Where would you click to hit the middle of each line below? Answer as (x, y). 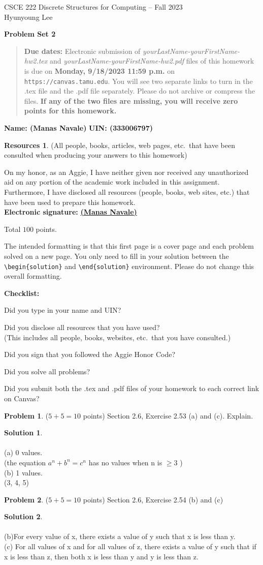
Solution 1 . (23, 433)
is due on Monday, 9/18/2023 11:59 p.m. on (99, 70)
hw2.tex (36, 61)
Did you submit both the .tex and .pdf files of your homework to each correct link (132, 388)
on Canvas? (22, 398)
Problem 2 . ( (26, 499)
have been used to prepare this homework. (70, 202)
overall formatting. (33, 276)
